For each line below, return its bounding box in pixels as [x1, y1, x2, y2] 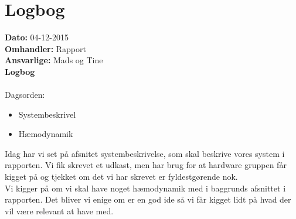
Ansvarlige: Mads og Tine [5, 54, 103, 66]
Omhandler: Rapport [5, 42, 86, 54]
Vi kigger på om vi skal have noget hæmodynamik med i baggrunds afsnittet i [5, 182, 286, 194]
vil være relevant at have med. [5, 204, 114, 217]
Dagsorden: [5, 88, 45, 101]
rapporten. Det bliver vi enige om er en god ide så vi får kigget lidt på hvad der [5, 193, 291, 206]
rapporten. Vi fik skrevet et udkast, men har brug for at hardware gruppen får [5, 159, 287, 171]
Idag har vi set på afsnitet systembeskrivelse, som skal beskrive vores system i [5, 147, 285, 159]
